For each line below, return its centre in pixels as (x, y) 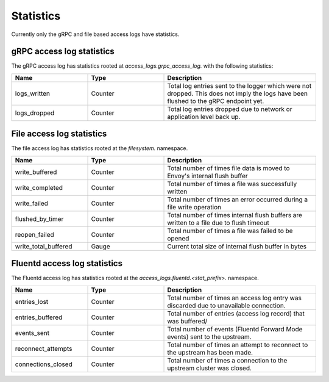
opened (178, 238)
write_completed (39, 187)
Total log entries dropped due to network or (230, 109)
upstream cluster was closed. (210, 368)
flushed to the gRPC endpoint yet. (216, 101)
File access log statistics (59, 134)
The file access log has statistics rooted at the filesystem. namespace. (100, 148)
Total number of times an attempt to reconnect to (238, 345)
